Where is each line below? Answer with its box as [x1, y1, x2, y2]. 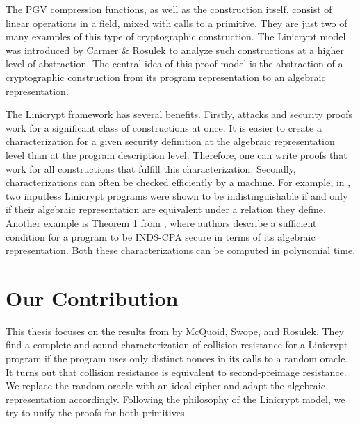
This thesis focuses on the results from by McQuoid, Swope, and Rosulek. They [6, 323, 344, 338]
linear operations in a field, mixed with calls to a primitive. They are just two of [6, 15, 347, 30]
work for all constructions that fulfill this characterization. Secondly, [6, 161, 296, 176]
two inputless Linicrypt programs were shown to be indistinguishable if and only [6, 188, 348, 203]
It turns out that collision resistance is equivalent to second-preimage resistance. [6, 364, 347, 379]
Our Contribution [6, 283, 179, 312]
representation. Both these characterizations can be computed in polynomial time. [6, 243, 356, 257]
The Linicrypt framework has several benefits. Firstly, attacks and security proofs [6, 107, 352, 121]
